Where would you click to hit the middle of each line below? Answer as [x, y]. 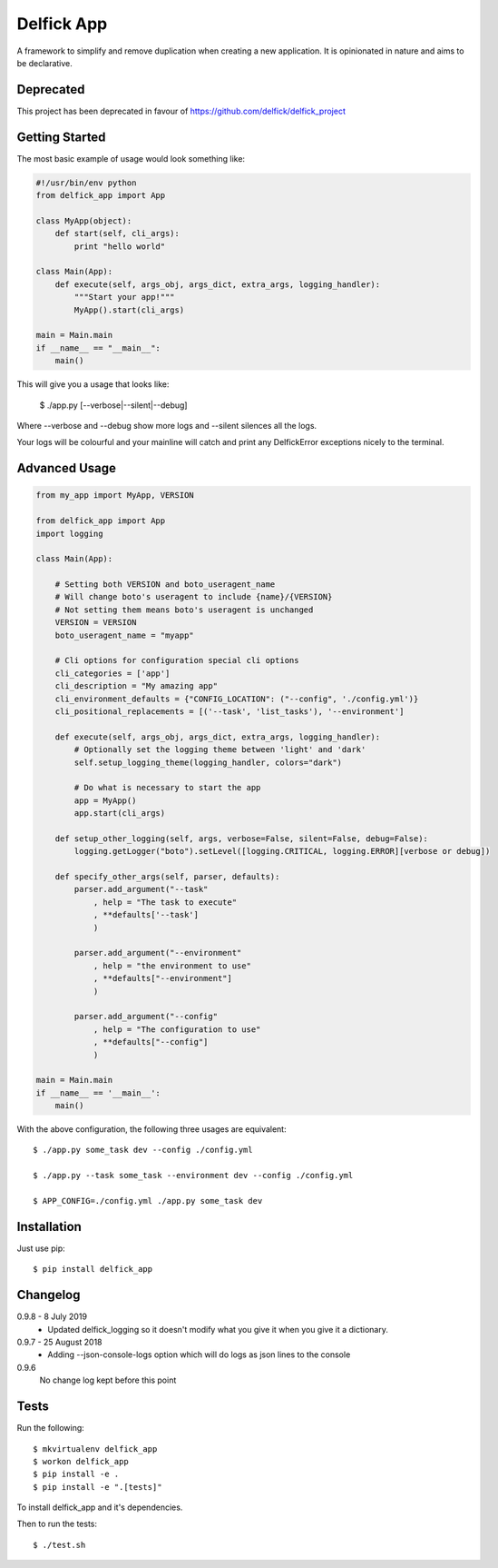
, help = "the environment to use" [172, 966]
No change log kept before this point [108, 1380]
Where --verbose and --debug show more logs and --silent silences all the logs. [167, 425]
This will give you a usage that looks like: [93, 384]
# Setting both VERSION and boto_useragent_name [165, 585]
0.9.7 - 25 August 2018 [60, 1342]
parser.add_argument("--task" [141, 889]
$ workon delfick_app [81, 1461]
